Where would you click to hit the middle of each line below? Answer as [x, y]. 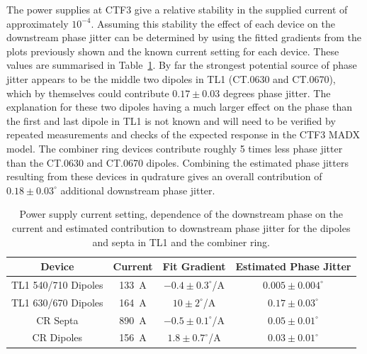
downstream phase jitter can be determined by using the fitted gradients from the [184, 37]
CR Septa [57, 320]
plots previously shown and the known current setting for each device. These [173, 51]
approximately [38, 23]
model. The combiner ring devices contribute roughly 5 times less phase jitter [175, 148]
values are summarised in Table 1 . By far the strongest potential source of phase [182, 65]
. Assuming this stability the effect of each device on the [213, 23]
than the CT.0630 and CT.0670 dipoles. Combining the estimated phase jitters [177, 162]
